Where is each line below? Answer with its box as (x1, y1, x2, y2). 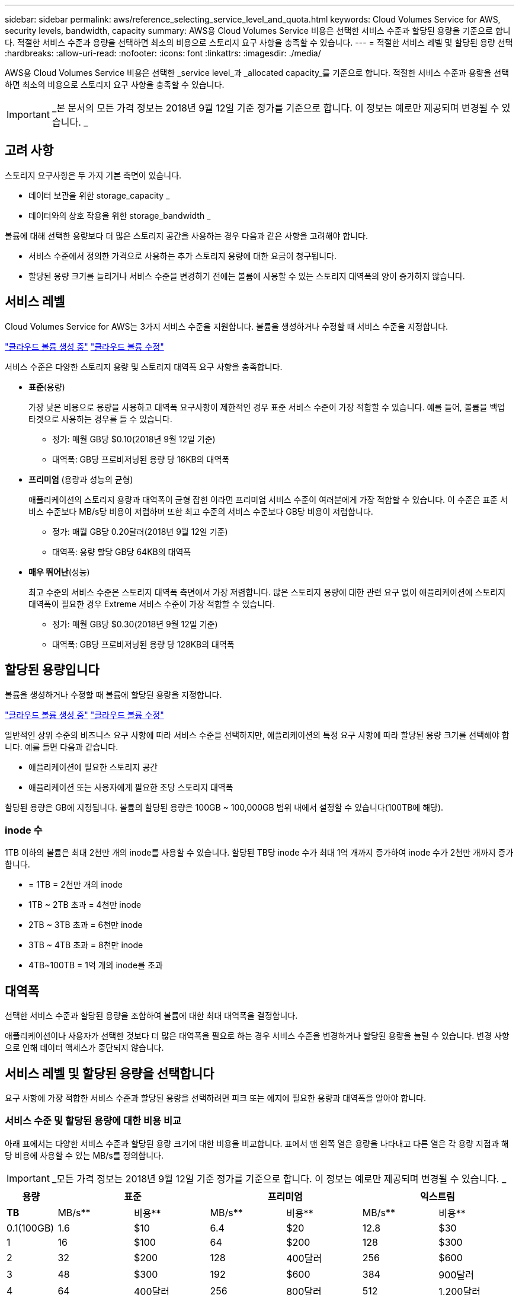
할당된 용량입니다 (5, 662, 100, 678)
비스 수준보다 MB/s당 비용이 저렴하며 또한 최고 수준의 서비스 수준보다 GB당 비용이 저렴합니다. (28, 506, 373, 516)
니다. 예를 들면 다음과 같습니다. (5, 741, 118, 752)
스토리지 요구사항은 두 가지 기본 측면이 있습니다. (5, 170, 182, 180)
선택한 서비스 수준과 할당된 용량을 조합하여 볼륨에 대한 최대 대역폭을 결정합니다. (5, 1010, 298, 1021)
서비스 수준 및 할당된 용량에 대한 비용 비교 (5, 1115, 182, 1127)
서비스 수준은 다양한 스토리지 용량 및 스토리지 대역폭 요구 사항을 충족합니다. (5, 361, 283, 372)
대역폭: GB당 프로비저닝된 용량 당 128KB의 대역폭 (52, 639, 235, 649)
